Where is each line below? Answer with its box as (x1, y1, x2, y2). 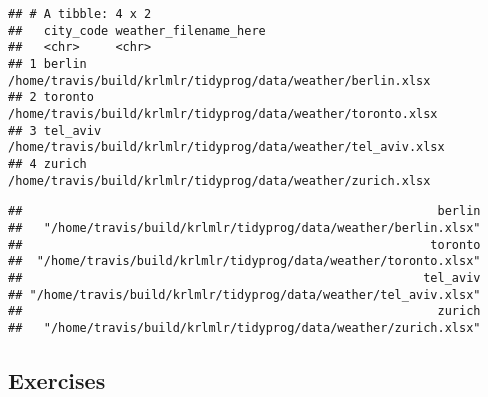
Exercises (8, 364, 106, 395)
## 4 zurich (8, 156, 87, 171)
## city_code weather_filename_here (8, 23, 266, 38)
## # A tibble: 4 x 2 (8, 7, 152, 21)
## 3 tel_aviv (8, 123, 102, 138)
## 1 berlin (8, 56, 87, 71)
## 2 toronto (8, 90, 94, 105)
